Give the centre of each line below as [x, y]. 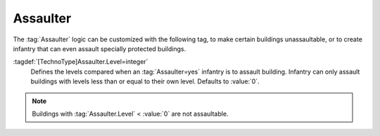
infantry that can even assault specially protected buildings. [100, 48]
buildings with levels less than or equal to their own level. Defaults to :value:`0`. [145, 81]
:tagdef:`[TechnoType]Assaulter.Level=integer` [81, 62]
